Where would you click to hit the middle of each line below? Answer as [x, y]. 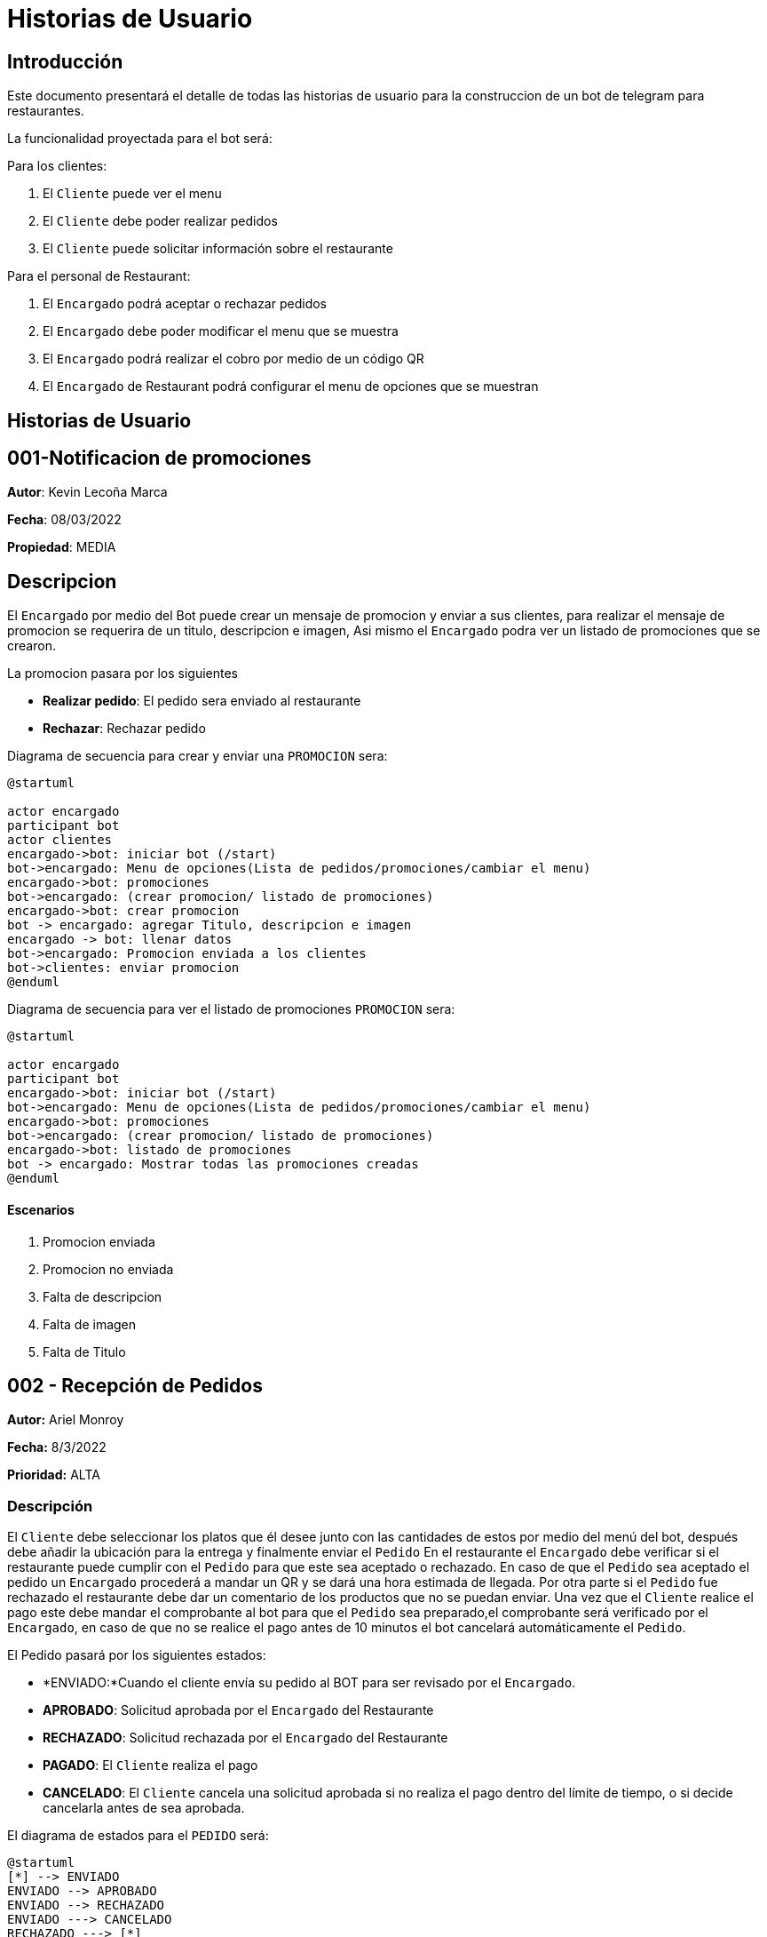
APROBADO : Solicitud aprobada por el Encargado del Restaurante [238, 1710]
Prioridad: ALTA [54, 1475]
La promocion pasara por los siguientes [123, 674]
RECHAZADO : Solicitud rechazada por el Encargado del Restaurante [245, 1738]
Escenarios [41, 1209]
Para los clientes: [57, 166]
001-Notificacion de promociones [159, 458]
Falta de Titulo [84, 1351]
